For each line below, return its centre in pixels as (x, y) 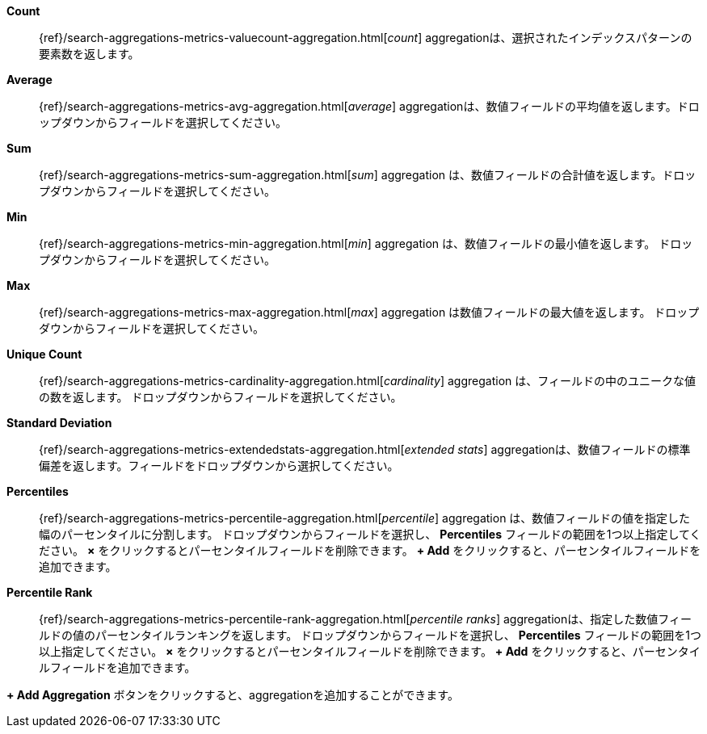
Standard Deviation (59, 423)
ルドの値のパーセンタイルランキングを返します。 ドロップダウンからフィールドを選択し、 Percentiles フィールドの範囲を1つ (370, 635)
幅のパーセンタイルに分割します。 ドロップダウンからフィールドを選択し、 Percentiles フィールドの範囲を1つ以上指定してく (370, 534)
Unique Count (44, 354)
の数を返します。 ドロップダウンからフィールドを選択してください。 (221, 397)
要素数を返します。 (89, 54)
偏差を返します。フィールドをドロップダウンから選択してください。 (219, 466)
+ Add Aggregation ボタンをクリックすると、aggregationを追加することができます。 (233, 695)
